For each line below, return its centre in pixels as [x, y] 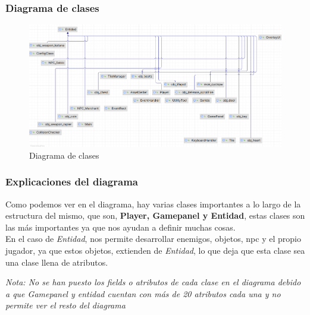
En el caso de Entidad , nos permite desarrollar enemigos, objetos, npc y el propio [153, 239]
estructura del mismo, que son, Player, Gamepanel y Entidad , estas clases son [155, 215]
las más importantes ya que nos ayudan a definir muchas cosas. [120, 227]
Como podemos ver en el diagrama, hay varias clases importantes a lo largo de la [153, 204]
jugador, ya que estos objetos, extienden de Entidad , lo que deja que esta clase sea [155, 250]
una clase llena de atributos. [57, 262]
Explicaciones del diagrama [72, 182]
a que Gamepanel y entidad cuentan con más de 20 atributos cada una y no [143, 293]
